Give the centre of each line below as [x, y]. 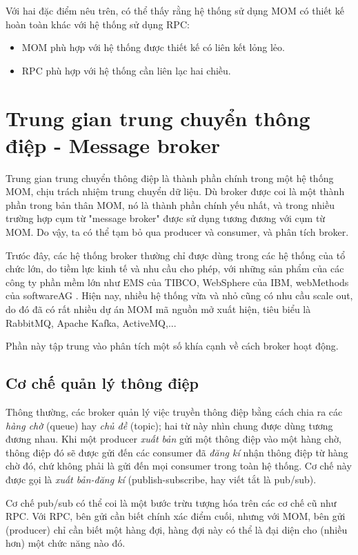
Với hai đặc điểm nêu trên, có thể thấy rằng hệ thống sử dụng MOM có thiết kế [175, 10]
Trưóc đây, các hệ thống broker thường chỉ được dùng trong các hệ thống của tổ [176, 255]
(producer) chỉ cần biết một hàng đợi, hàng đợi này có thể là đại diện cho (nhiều [177, 529]
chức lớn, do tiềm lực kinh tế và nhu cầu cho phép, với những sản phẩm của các [175, 269]
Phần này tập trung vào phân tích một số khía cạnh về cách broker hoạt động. [172, 346]
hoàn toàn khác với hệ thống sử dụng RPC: [98, 24]
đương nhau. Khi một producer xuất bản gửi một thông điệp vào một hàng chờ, [173, 439]
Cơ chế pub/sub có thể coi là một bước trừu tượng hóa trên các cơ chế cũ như [171, 502]
